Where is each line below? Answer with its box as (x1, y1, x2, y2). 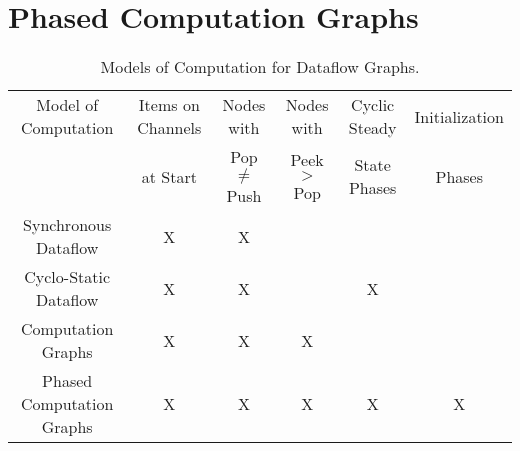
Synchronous (23, 213, 112, 237)
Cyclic (351, 93, 395, 117)
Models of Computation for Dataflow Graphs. (100, 55, 420, 79)
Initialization (414, 104, 504, 128)
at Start (141, 164, 197, 188)
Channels (137, 116, 202, 140)
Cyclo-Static (24, 265, 111, 289)
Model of (36, 93, 99, 117)
